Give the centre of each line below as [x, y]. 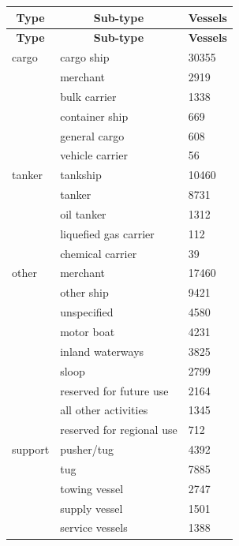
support [31, 449]
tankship [81, 175]
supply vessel [91, 508]
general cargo [92, 135]
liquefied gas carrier [107, 233]
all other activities [104, 410]
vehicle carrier [94, 155]
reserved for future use [114, 390]
